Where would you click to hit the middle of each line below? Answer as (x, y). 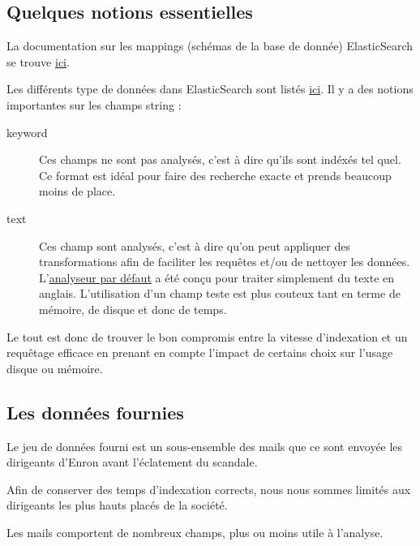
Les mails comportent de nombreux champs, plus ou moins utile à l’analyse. (195, 532)
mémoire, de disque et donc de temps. (133, 309)
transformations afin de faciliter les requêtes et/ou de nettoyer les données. (225, 262)
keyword (27, 132)
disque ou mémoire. (55, 368)
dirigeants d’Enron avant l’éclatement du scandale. (132, 462)
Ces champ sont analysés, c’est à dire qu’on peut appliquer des (195, 245)
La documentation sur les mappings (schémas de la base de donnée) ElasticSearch (210, 46)
